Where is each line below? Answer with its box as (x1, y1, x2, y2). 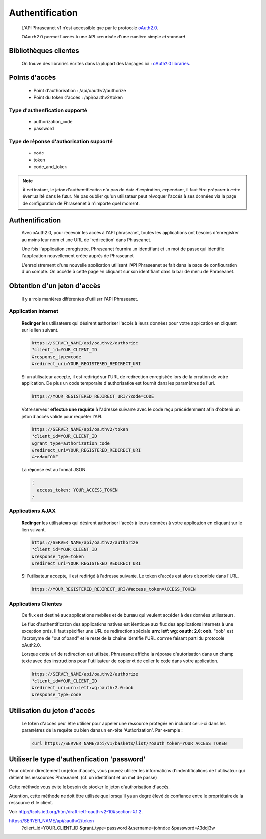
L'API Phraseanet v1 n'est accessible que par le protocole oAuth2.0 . (21, 25, 159, 31)
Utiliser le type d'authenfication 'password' (9, 755, 146, 763)
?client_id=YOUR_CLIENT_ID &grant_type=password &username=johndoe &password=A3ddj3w (21, 825, 215, 831)
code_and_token (33, 164, 67, 170)
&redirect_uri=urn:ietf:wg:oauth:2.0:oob (32, 685, 133, 690)
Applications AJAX (9, 507, 56, 514)
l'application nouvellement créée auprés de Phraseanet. (21, 253, 135, 259)
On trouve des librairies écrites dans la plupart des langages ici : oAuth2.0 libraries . (21, 61, 191, 67)
